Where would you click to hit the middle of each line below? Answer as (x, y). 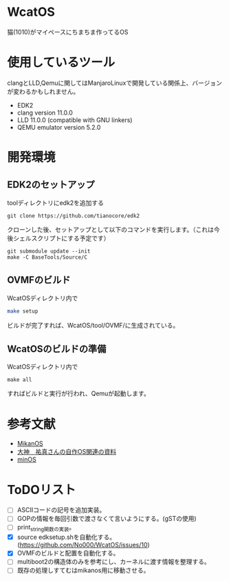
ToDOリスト (42, 490)
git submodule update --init (49, 251)
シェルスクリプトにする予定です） (61, 238)
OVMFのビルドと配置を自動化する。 (68, 553)
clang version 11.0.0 (45, 112)
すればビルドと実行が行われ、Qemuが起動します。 (78, 393)
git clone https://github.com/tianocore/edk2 (73, 216)
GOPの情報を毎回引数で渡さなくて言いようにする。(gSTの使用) (107, 519)
